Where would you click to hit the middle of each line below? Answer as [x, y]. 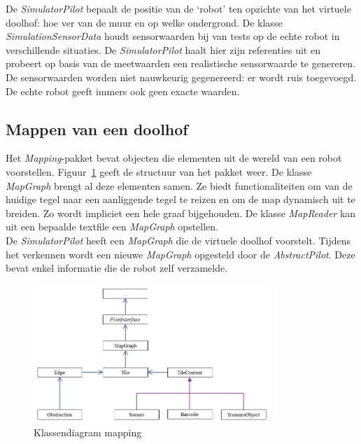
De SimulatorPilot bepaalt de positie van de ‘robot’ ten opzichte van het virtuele [178, 8]
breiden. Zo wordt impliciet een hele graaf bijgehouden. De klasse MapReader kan [181, 213]
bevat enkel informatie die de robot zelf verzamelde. [117, 268]
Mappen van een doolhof [97, 129]
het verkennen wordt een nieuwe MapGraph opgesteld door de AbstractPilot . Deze [180, 254]
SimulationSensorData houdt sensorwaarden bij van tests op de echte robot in [173, 36]
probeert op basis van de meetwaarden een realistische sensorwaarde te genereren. [181, 63]
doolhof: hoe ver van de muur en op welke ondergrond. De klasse [144, 22]
